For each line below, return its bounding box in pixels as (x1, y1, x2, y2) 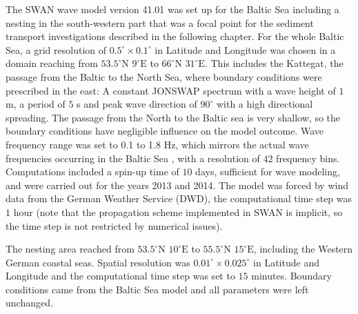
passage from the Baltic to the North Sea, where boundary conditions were (6, 69, 322, 84)
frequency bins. (276, 150, 340, 165)
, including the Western (253, 242, 353, 256)
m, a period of (6, 97, 66, 111)
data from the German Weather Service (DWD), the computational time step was (6, 191, 352, 206)
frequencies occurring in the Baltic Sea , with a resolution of (6, 150, 260, 165)
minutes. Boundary (251, 268, 332, 283)
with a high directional (216, 97, 313, 111)
